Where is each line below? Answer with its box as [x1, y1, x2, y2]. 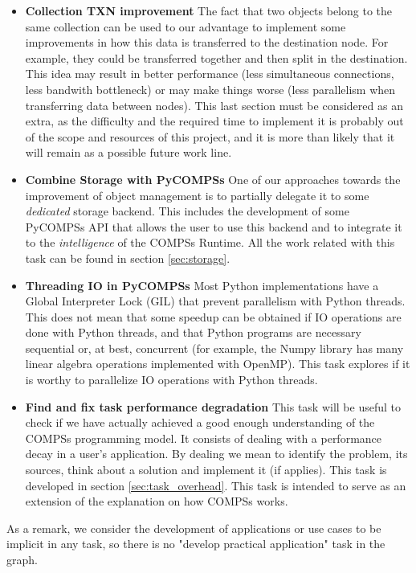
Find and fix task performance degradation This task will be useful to [25, 398, 401, 415]
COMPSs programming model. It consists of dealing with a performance [25, 429, 382, 446]
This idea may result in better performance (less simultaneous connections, [25, 65, 394, 82]
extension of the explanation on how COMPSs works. [25, 493, 288, 510]
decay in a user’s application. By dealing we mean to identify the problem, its [25, 445, 408, 462]
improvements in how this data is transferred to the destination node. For [25, 34, 389, 51]
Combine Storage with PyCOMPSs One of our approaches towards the [25, 170, 401, 187]
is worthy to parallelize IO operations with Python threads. [25, 371, 318, 388]
